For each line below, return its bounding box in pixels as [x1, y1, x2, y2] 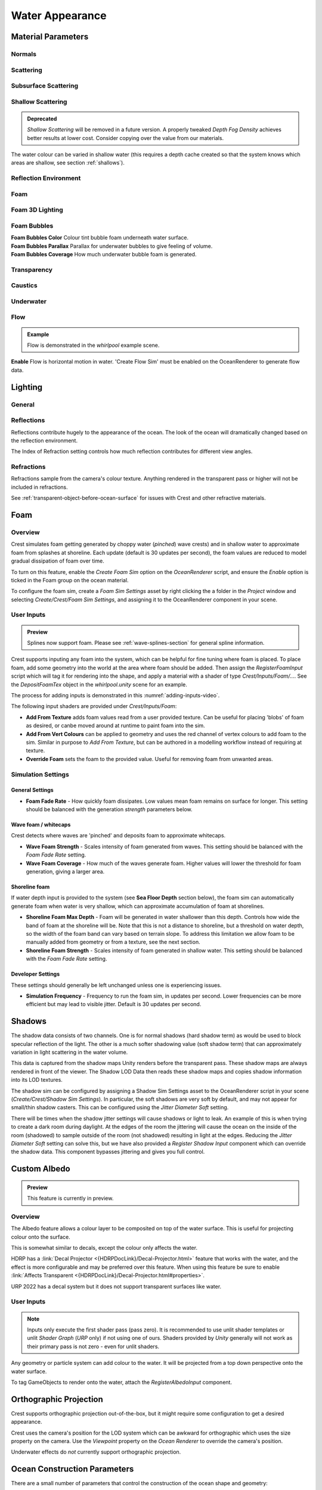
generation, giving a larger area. [26, 868, 105, 876]
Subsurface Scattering [11, 82, 79, 90]
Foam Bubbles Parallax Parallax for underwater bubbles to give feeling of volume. [11, 242, 213, 250]
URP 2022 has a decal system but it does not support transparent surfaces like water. [11, 1283, 222, 1290]
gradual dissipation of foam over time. [11, 557, 104, 564]
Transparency [11, 265, 53, 274]
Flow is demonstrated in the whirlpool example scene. [27, 342, 160, 349]
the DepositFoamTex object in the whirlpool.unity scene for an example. [11, 681, 187, 688]
